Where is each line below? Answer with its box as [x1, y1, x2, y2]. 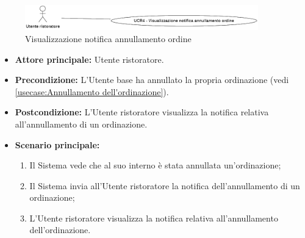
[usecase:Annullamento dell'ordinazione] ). [15, 85, 169, 98]
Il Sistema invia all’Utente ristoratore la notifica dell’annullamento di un [29, 179, 300, 192]
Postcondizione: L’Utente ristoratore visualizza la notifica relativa [15, 106, 269, 118]
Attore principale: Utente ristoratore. [15, 52, 164, 65]
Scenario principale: [15, 138, 100, 151]
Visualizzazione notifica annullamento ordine [25, 32, 192, 45]
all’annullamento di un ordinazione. [15, 117, 148, 130]
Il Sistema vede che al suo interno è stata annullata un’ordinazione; [29, 159, 281, 171]
